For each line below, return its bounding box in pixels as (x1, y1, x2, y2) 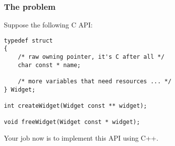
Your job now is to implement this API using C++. (4, 133, 158, 143)
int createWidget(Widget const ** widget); (4, 102, 147, 110)
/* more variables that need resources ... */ (18, 78, 172, 85)
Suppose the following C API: (4, 20, 93, 30)
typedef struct (4, 37, 53, 44)
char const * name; (18, 61, 81, 69)
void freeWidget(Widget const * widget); (4, 119, 140, 126)
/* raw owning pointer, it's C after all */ (18, 53, 165, 61)
